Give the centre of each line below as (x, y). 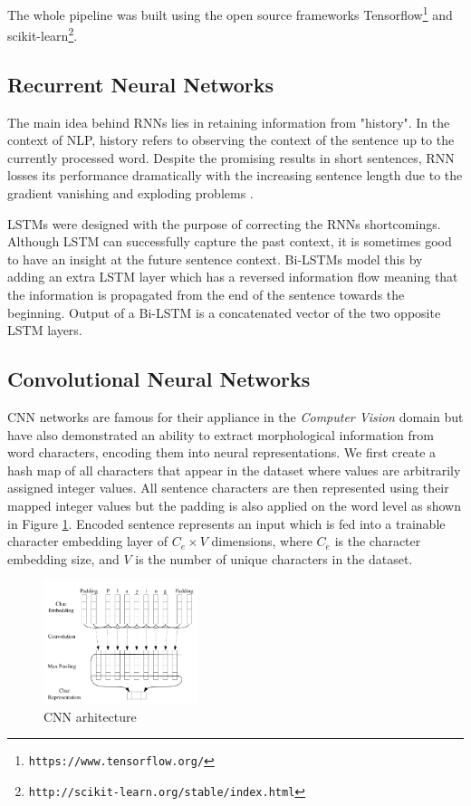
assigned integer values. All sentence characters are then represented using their (228, 488)
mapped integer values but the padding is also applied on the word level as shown (234, 505)
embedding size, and (63, 558)
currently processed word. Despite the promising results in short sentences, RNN (231, 157)
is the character (378, 541)
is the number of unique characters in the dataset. (274, 558)
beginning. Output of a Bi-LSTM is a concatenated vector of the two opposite (224, 312)
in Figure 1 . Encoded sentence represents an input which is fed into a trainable (226, 523)
